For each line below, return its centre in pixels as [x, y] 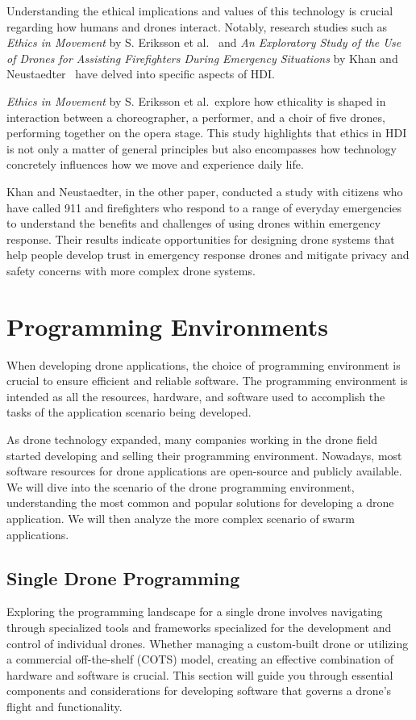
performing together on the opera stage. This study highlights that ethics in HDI [207, 133]
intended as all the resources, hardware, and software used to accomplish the [196, 396]
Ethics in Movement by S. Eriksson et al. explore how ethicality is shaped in [196, 100]
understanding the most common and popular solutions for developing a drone [200, 502]
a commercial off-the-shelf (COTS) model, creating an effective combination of [200, 659]
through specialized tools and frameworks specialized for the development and [199, 627]
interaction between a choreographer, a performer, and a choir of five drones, [196, 117]
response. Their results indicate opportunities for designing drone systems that [201, 239]
